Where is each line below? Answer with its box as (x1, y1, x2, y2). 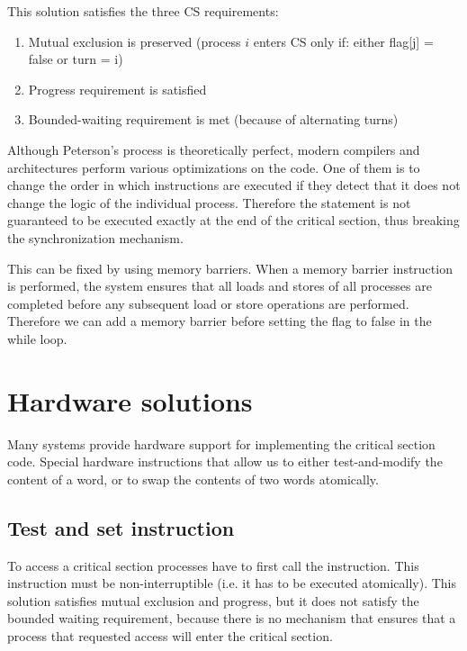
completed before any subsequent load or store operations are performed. (7, 294, 409, 312)
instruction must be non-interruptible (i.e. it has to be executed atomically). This (7, 574, 456, 592)
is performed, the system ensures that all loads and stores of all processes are (7, 276, 432, 295)
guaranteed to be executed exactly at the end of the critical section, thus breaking (7, 211, 460, 230)
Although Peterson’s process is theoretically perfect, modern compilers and (7, 140, 420, 158)
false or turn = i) (28, 50, 123, 68)
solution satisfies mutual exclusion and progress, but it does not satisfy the (7, 591, 419, 610)
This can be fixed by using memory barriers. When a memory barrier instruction (7, 258, 453, 277)
